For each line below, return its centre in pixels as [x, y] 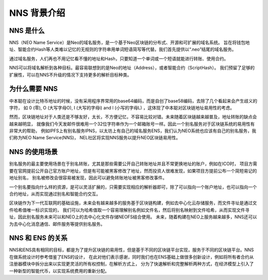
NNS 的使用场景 [33, 152]
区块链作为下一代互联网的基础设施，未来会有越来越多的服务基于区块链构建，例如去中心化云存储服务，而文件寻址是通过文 [133, 203]
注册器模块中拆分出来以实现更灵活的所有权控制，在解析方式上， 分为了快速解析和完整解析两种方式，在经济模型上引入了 [132, 264]
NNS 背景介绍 [37, 13]
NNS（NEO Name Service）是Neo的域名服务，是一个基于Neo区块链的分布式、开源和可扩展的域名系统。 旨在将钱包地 [130, 43]
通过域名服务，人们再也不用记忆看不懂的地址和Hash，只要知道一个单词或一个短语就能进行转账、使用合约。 [119, 58]
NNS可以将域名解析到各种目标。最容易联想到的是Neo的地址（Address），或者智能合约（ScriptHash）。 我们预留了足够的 [132, 68]
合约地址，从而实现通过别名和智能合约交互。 [55, 193]
